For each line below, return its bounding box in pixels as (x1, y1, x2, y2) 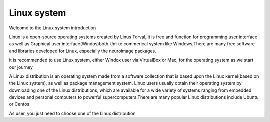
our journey (9, 64, 33, 70)
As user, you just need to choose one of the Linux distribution (9, 110, 136, 116)
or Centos (9, 101, 30, 107)
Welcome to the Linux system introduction (9, 25, 96, 31)
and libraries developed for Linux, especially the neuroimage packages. (9, 48, 157, 54)
